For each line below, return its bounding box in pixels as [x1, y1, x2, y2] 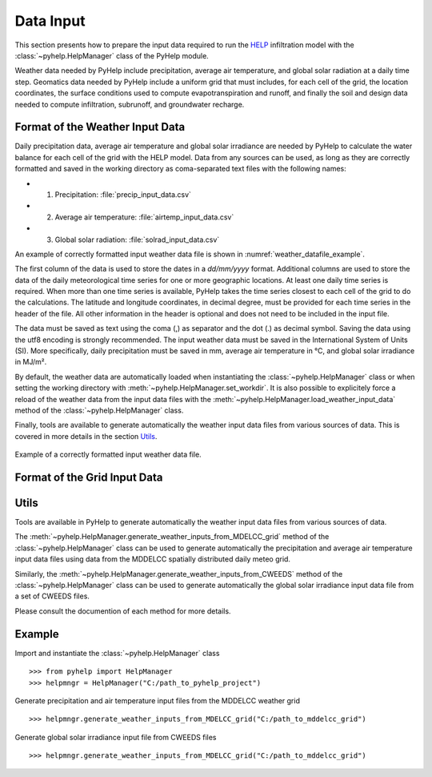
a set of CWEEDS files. [14, 591, 90, 601]
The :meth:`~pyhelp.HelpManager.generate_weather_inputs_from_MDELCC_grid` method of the [14, 532, 330, 541]
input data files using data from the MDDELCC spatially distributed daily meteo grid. [14, 554, 291, 564]
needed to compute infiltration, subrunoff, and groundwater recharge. [14, 99, 245, 109]
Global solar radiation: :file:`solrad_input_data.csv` [54, 235, 220, 244]
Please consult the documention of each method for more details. [14, 606, 231, 616]
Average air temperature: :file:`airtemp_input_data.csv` [54, 212, 234, 222]
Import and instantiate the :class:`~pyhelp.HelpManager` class [14, 648, 220, 658]
